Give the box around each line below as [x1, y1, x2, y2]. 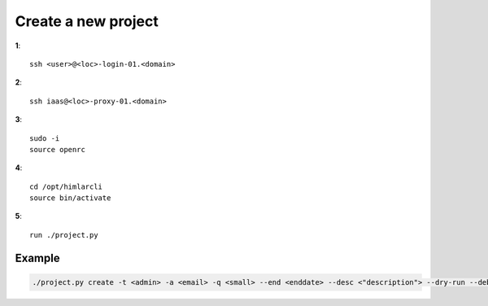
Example [15, 251, 60, 264]
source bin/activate [29, 194, 111, 203]
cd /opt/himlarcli [29, 181, 103, 191]
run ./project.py [29, 230, 98, 239]
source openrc [29, 145, 85, 154]
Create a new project [15, 12, 159, 30]
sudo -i [29, 133, 60, 142]
